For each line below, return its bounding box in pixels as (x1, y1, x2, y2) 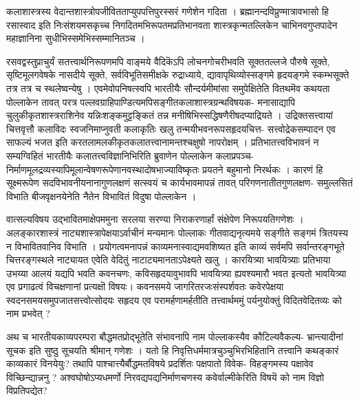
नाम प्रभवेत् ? (6, 306, 50, 321)
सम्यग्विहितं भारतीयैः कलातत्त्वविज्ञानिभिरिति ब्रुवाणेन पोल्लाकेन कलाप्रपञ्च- (6, 148, 254, 162)
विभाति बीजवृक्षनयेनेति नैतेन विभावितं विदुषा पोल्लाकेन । (6, 188, 197, 203)
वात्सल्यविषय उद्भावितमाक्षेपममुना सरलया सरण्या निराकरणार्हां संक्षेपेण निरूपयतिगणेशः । (6, 212, 304, 226)
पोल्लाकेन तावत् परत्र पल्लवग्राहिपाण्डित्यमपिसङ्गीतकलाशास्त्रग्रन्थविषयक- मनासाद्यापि (6, 94, 295, 109)
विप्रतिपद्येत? (6, 383, 47, 398)
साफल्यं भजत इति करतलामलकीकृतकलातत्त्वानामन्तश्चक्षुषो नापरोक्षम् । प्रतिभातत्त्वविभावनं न (6, 135, 319, 149)
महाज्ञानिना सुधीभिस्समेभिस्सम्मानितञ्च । (6, 31, 145, 45)
